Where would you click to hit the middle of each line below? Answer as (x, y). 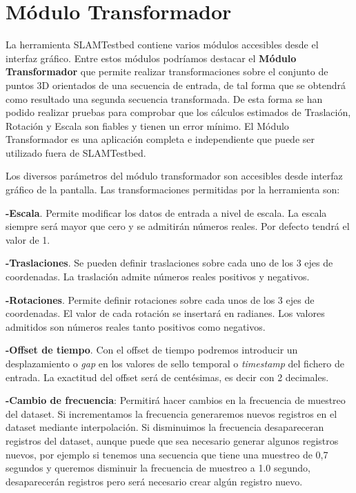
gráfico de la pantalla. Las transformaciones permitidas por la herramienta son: (173, 190)
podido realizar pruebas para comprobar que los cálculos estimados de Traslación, (178, 112)
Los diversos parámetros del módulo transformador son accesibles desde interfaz (174, 176)
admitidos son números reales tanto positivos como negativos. (136, 326)
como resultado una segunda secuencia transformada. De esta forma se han (164, 98)
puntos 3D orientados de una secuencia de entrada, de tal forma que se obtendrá (176, 85)
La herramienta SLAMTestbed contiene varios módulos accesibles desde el (162, 45)
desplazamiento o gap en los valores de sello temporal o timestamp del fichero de (175, 363)
